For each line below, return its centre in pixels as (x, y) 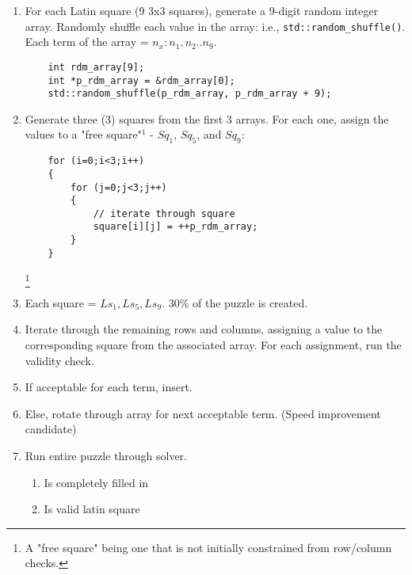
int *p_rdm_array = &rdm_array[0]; (141, 80)
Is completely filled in (96, 482)
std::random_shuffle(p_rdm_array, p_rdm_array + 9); (190, 94)
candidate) (51, 429)
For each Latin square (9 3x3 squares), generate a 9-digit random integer (202, 10)
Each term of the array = (87, 42)
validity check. (59, 360)
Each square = (61, 302)
